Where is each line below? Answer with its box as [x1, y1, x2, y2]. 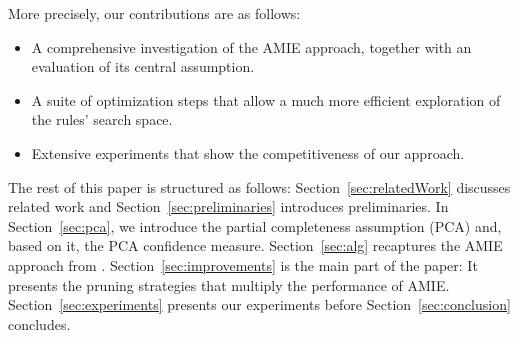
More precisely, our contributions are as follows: [8, 3, 301, 23]
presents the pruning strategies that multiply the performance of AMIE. [8, 274, 450, 295]
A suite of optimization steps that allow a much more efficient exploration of [31, 89, 501, 110]
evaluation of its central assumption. [31, 56, 255, 77]
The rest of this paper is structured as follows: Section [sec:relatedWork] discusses [8, 176, 511, 197]
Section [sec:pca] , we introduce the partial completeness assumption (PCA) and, [8, 215, 502, 236]
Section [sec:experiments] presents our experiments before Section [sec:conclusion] [8, 294, 511, 315]
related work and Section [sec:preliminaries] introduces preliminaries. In [8, 196, 449, 217]
